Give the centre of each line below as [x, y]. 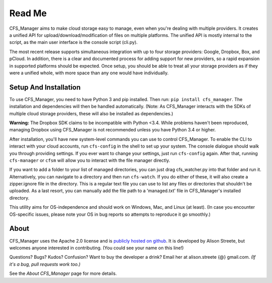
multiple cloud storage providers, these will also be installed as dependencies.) [91, 113]
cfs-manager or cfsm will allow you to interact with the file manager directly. [90, 160]
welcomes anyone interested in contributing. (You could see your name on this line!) [96, 248]
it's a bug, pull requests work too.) [45, 264]
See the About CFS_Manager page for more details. [63, 273]
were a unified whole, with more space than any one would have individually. [89, 73]
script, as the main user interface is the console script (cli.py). [74, 42]
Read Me [28, 13]
